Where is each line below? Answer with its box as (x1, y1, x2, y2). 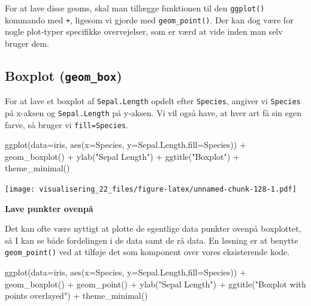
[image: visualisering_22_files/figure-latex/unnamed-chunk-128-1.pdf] (5, 185, 297, 194)
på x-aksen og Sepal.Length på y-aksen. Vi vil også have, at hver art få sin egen (5, 106, 301, 119)
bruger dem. (5, 37, 49, 49)
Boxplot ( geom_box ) (5, 66, 122, 84)
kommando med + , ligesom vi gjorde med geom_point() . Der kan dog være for (5, 13, 294, 26)
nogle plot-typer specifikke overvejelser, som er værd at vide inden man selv (5, 25, 283, 38)
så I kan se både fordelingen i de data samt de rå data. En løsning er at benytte (5, 234, 298, 246)
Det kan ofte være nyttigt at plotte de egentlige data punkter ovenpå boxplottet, (5, 222, 301, 235)
